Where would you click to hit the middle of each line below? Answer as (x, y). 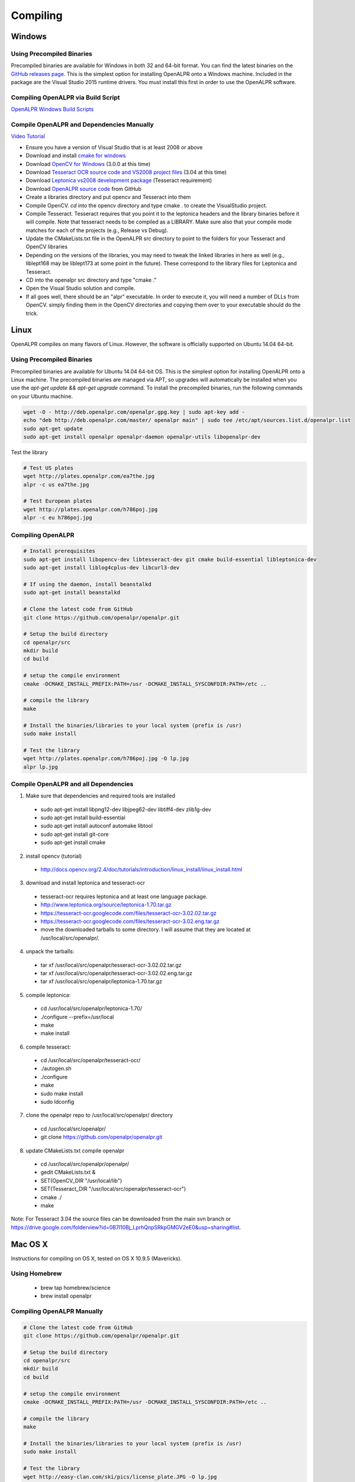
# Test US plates (49, 468)
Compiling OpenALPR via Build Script (66, 97)
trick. (32, 313)
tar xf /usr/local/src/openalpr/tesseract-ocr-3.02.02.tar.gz (111, 965)
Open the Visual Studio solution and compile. (80, 288)
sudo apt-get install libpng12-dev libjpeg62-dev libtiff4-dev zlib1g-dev (126, 809)
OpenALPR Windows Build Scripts (52, 109)
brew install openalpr (66, 1296)
